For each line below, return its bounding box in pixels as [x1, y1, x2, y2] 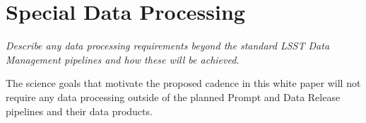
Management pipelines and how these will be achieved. [6, 52, 240, 66]
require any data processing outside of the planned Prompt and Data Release [6, 89, 341, 104]
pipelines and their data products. [6, 103, 153, 118]
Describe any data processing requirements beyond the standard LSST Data [6, 38, 330, 53]
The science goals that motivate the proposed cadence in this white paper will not [6, 76, 361, 90]
